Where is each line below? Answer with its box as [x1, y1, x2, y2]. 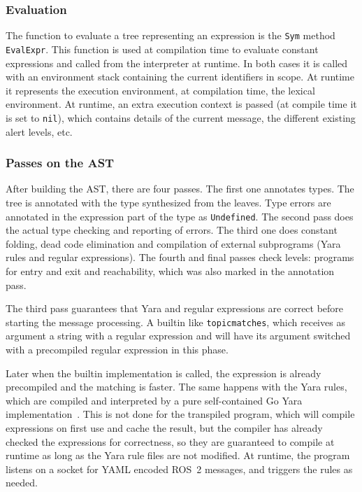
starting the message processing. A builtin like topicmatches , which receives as [6, 314, 345, 329]
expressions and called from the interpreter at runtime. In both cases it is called [6, 55, 348, 70]
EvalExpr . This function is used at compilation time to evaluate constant [6, 41, 319, 56]
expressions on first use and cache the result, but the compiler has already [6, 421, 323, 435]
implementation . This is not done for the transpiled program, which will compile [6, 407, 355, 421]
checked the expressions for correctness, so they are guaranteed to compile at [6, 434, 335, 449]
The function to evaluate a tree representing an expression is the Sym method [6, 28, 335, 43]
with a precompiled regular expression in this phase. [6, 342, 229, 357]
